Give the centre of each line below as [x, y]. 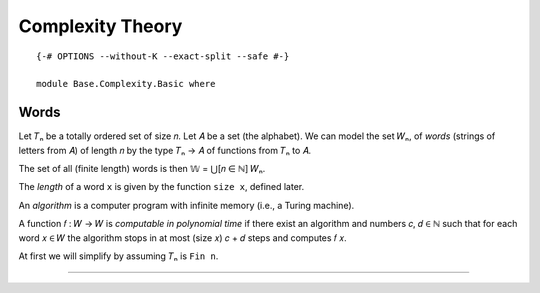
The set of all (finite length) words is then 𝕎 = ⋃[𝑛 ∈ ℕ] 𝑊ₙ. [142, 169]
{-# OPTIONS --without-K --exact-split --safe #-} [163, 56]
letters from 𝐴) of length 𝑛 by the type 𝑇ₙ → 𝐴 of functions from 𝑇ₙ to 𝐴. [165, 150]
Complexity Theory [100, 26]
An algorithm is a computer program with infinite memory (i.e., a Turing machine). [186, 205]
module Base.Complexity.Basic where [126, 84]
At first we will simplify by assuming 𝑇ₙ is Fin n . [118, 256]
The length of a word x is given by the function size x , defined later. [161, 187]
